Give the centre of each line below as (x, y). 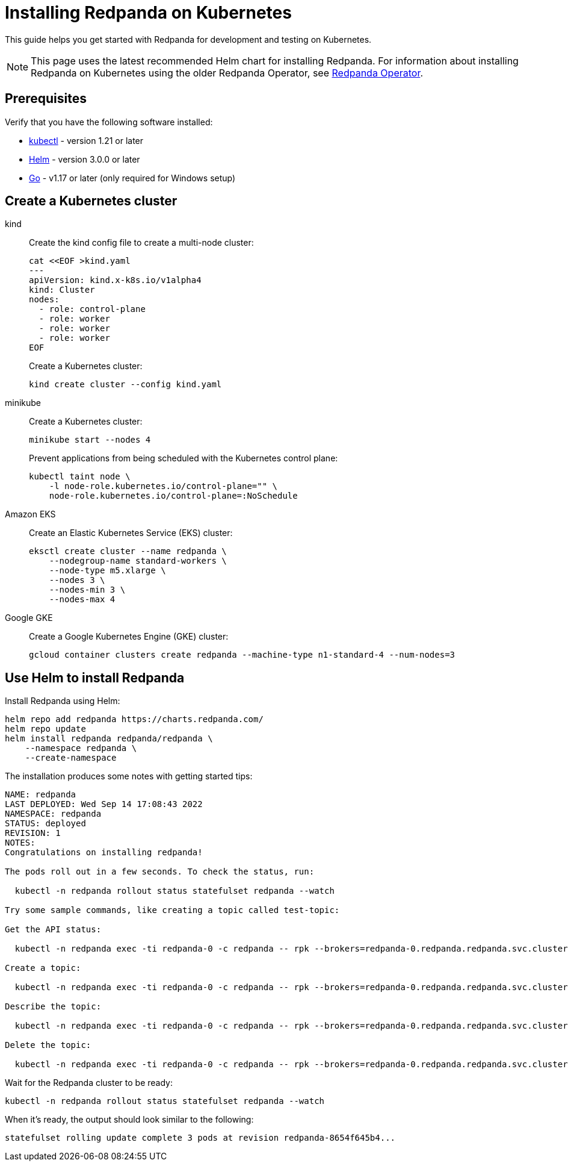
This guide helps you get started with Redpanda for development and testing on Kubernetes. (188, 39)
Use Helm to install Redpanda (95, 678)
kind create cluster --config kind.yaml (125, 385)
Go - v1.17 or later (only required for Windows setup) (132, 178)
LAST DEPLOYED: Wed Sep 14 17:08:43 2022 (104, 804)
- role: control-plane (92, 309)
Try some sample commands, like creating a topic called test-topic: (172, 910)
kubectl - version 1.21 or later (86, 140)
